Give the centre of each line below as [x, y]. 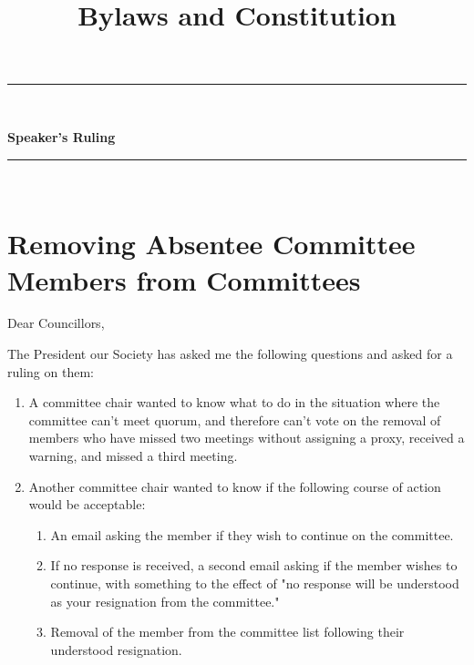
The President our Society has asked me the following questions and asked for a [230, 354]
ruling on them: [51, 371]
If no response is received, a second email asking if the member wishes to [254, 565]
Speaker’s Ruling [62, 136]
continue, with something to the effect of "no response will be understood [255, 583]
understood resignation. [116, 649]
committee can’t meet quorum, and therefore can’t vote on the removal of [235, 419]
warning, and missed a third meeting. [133, 456]
